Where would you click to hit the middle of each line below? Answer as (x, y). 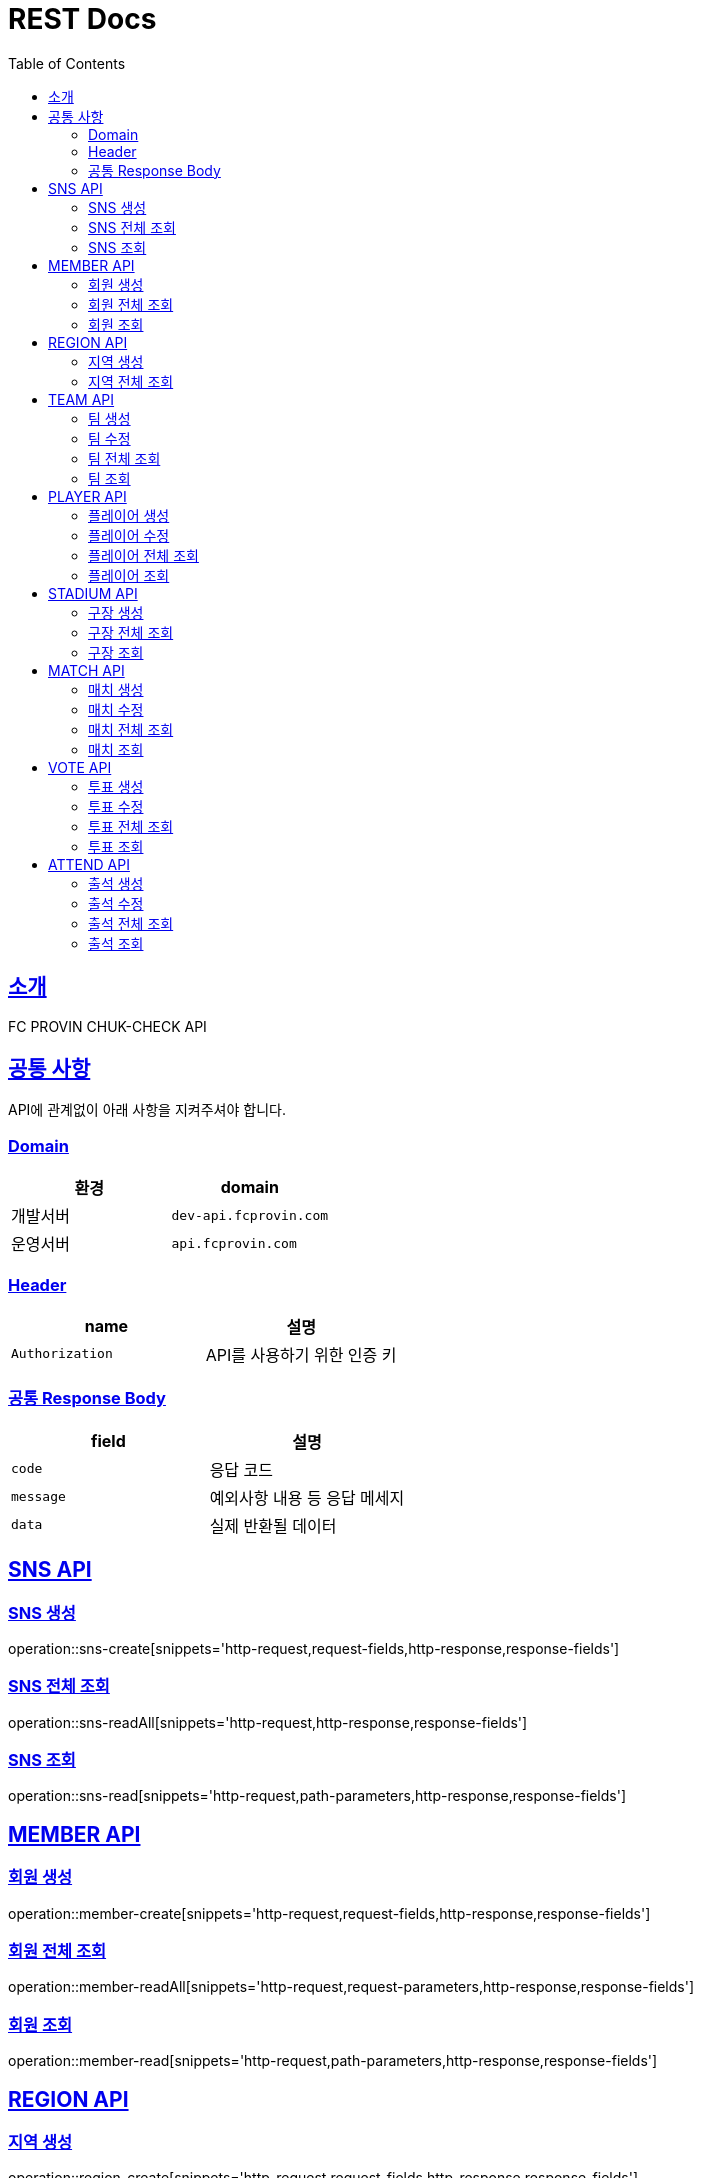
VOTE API (80, 767)
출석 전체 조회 (131, 923)
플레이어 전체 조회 (143, 555)
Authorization (62, 1354)
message (38, 1497)
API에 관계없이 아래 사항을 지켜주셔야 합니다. (147, 1110)
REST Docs (82, 19)
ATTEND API (89, 864)
